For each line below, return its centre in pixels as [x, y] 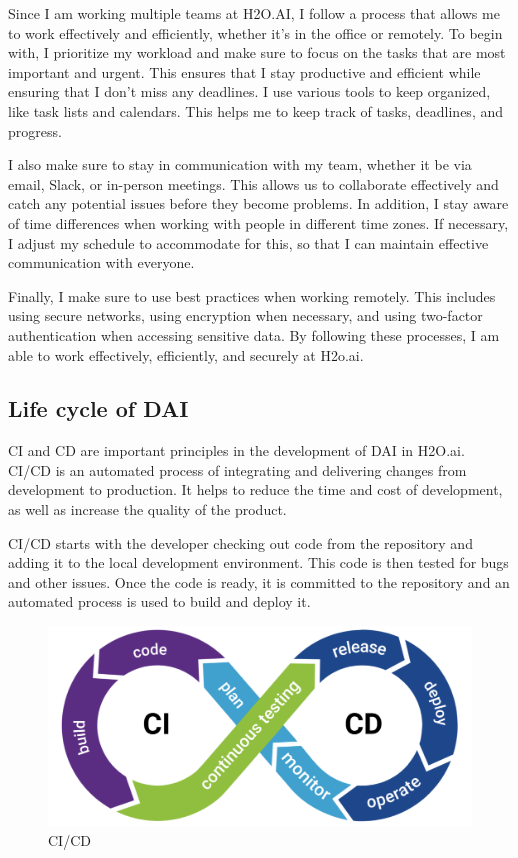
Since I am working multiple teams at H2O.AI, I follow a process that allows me [254, 13]
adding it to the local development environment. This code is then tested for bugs [258, 562]
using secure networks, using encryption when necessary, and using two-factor [245, 315]
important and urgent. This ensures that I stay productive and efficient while [244, 71]
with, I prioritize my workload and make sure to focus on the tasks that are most [257, 52]
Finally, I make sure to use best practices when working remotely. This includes [252, 295]
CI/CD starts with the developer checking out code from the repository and [240, 542]
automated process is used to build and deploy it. [159, 601]
